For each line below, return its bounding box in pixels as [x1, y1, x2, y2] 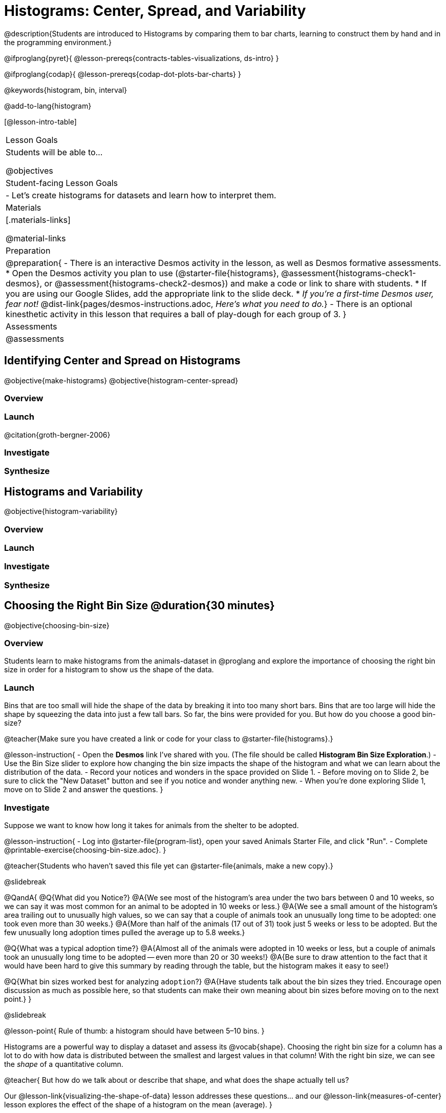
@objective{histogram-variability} [4, 507, 118, 516]
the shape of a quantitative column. [4, 1059, 123, 1068]
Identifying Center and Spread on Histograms [4, 354, 241, 367]
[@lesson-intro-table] [4, 117, 77, 126]
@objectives [6, 165, 53, 176]
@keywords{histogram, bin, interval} [4, 85, 128, 94]
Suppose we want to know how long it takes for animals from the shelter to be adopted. [4, 820, 299, 830]
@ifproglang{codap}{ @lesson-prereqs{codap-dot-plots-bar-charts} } [4, 69, 241, 78]
